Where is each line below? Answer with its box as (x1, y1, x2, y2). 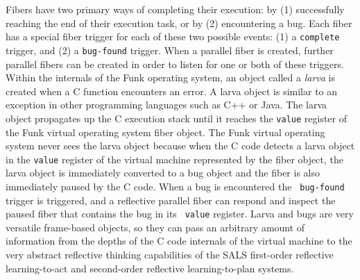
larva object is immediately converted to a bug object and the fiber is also (6, 165, 320, 180)
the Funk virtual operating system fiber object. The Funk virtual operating (6, 124, 325, 139)
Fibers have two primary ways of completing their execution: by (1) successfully (6, 2, 345, 16)
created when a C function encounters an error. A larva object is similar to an (6, 83, 338, 98)
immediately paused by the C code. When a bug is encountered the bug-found (6, 179, 345, 193)
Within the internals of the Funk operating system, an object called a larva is (6, 70, 335, 85)
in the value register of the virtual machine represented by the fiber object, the (6, 151, 343, 166)
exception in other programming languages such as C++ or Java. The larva (6, 97, 327, 112)
